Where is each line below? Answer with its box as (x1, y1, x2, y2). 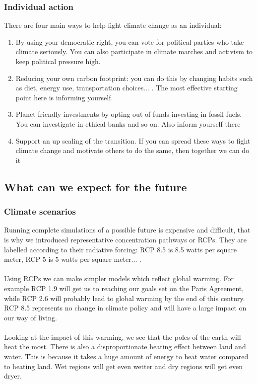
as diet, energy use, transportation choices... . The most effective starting (15, 82, 238, 93)
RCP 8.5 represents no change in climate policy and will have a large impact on (4, 303, 247, 313)
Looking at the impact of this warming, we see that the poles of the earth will (4, 331, 241, 342)
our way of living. (4, 312, 58, 322)
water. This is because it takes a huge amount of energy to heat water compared (4, 351, 249, 362)
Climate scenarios (4, 205, 76, 218)
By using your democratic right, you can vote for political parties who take (15, 36, 244, 47)
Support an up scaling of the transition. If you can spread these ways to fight (15, 135, 251, 146)
